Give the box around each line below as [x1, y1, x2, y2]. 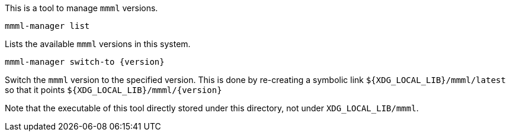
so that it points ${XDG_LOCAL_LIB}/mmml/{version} [5, 85, 222, 95]
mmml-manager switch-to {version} [5, 57, 165, 67]
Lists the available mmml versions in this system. [5, 39, 191, 49]
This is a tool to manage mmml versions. [5, 3, 158, 13]
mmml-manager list [5, 21, 90, 31]
